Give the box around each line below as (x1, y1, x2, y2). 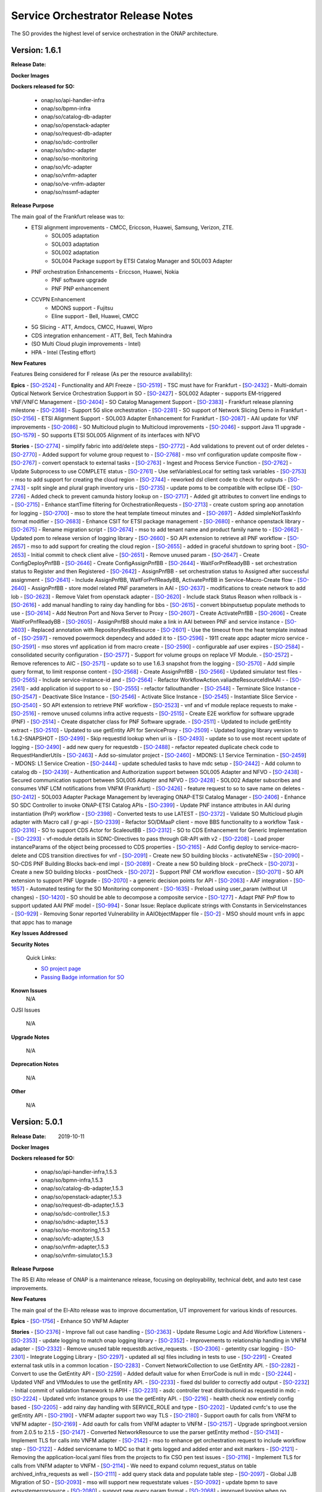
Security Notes (11, 941, 49, 948)
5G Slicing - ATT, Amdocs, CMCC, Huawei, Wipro (31, 323, 153, 331)
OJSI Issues (11, 1006, 41, 1013)
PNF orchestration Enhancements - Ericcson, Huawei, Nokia (31, 269, 179, 276)
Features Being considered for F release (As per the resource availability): (11, 371, 193, 378)
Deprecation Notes (11, 1061, 59, 1068)
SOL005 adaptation (51, 232, 100, 239)
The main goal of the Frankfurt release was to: (11, 212, 125, 220)
